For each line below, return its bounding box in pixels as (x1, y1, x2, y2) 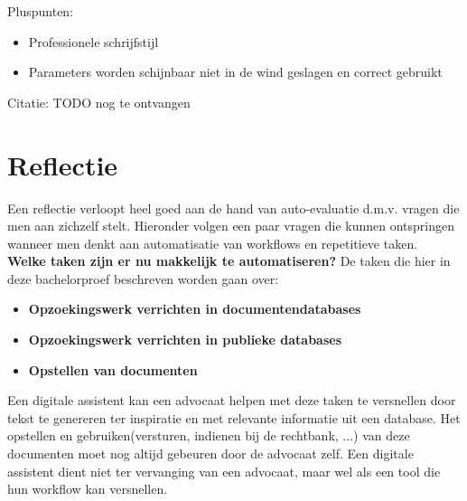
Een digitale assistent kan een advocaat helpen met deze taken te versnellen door (7, 391, 456, 410)
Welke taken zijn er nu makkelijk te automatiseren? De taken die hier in (7, 251, 451, 270)
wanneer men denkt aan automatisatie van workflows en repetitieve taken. (7, 233, 418, 252)
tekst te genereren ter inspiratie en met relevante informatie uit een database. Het (7, 408, 461, 427)
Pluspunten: (7, 2, 74, 20)
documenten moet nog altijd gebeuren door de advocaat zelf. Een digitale (7, 444, 414, 463)
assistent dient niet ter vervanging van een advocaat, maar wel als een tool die (7, 461, 441, 480)
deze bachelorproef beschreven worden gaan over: (7, 269, 279, 288)
